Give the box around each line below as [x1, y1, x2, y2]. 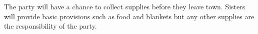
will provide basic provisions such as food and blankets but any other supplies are [4, 11, 254, 21]
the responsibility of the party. [4, 21, 97, 31]
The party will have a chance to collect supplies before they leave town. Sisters [4, 1, 245, 11]
